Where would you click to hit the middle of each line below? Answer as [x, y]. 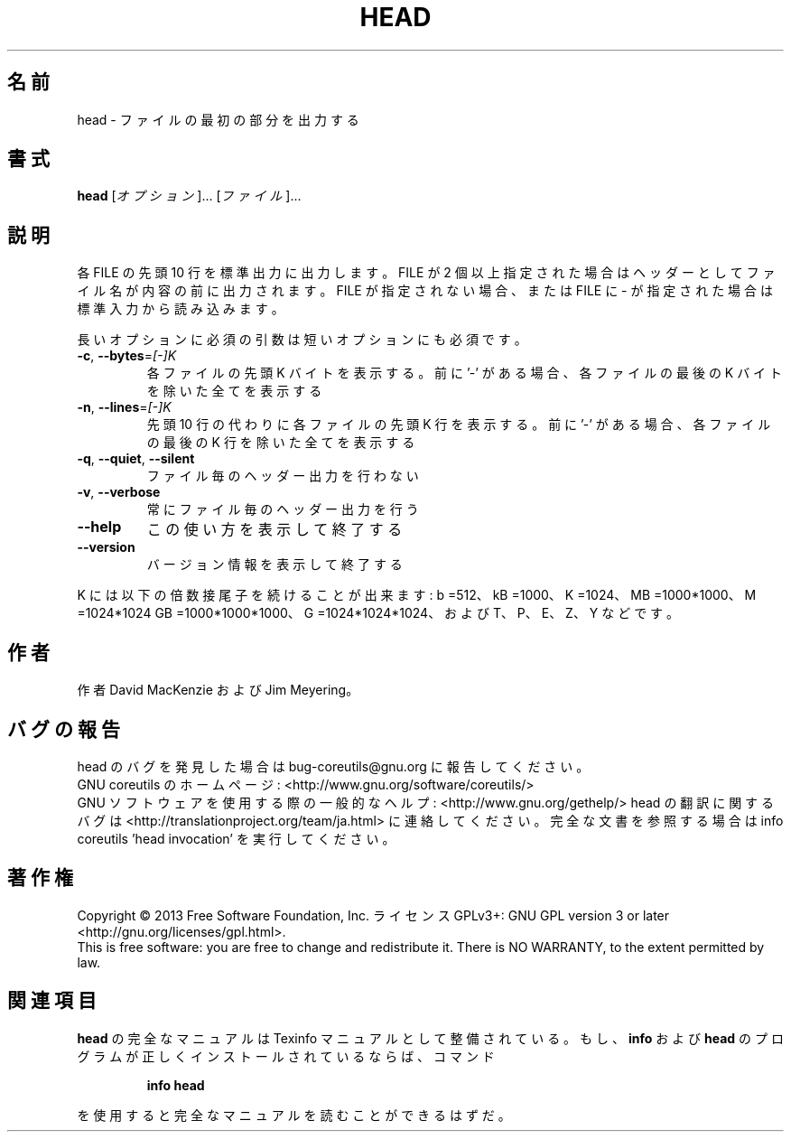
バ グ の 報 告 [64, 729]
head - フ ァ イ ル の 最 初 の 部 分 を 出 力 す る [218, 119]
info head [176, 1085]
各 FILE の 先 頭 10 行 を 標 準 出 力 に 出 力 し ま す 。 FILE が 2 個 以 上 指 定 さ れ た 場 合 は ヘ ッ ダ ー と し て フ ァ [426, 273]
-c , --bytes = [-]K [127, 356]
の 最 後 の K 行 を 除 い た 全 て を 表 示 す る [281, 443]
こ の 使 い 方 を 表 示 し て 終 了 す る [275, 530]
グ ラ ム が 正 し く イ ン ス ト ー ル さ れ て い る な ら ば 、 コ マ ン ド [286, 1056]
